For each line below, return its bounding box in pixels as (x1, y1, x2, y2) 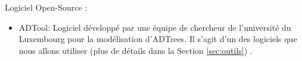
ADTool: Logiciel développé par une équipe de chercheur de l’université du (18, 21, 291, 33)
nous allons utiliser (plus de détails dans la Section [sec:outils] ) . (18, 44, 253, 56)
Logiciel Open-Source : (5, 1, 88, 13)
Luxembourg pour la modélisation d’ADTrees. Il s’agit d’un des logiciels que (18, 33, 297, 45)
